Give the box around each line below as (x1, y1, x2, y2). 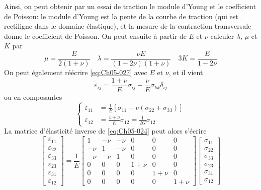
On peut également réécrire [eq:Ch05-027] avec (4, 67, 147, 78)
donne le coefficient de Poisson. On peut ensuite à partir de (4, 30, 187, 41)
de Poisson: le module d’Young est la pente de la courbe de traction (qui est (4, 11, 238, 21)
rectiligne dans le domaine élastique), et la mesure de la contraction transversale (4, 21, 251, 31)
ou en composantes (4, 91, 62, 102)
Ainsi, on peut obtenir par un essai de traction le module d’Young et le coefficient (4, 1, 256, 11)
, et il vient (168, 67, 203, 78)
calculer (210, 30, 234, 41)
